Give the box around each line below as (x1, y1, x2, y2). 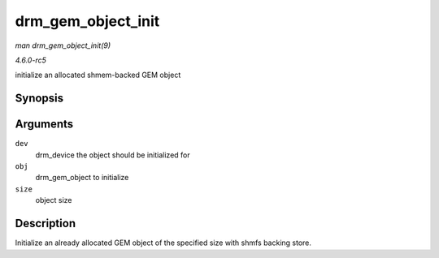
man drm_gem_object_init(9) (15, 41, 111, 50)
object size (35, 196, 72, 205)
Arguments (15, 118, 74, 131)
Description (15, 217, 76, 230)
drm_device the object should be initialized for (35, 150, 190, 160)
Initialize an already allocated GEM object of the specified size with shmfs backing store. (15, 238, 312, 247)
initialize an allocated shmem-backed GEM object (15, 70, 181, 80)
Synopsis (15, 92, 64, 105)
